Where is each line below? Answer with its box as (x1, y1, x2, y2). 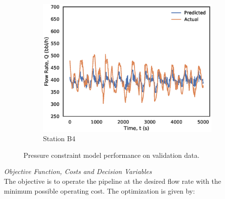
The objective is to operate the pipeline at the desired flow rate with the (4, 176, 221, 186)
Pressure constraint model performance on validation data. (23, 149, 200, 160)
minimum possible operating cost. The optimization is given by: (4, 185, 195, 196)
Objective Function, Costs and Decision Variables (4, 166, 152, 176)
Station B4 (43, 133, 75, 144)
